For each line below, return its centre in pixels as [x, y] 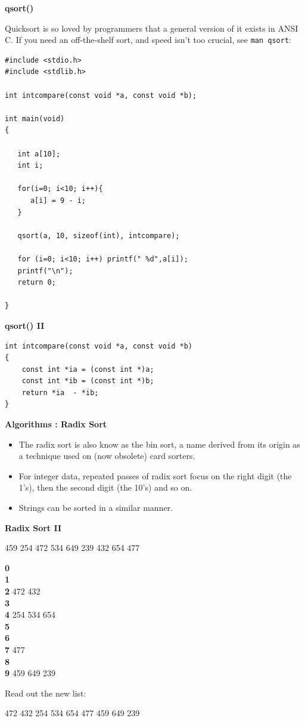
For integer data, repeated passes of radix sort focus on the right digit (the [155, 475]
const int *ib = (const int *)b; [88, 381]
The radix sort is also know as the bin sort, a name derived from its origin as [159, 444]
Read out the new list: [46, 693]
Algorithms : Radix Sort [56, 424]
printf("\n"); [45, 271]
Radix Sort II [33, 527]
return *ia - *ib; [60, 392]
